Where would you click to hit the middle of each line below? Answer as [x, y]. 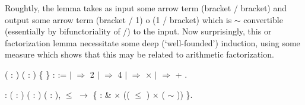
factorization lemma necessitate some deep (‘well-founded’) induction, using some [152, 42]
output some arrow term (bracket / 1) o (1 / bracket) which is [118, 19]
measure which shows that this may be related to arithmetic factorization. [139, 54]
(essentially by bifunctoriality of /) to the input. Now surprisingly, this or [138, 31]
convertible [263, 19]
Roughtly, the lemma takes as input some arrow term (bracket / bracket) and [146, 8]
